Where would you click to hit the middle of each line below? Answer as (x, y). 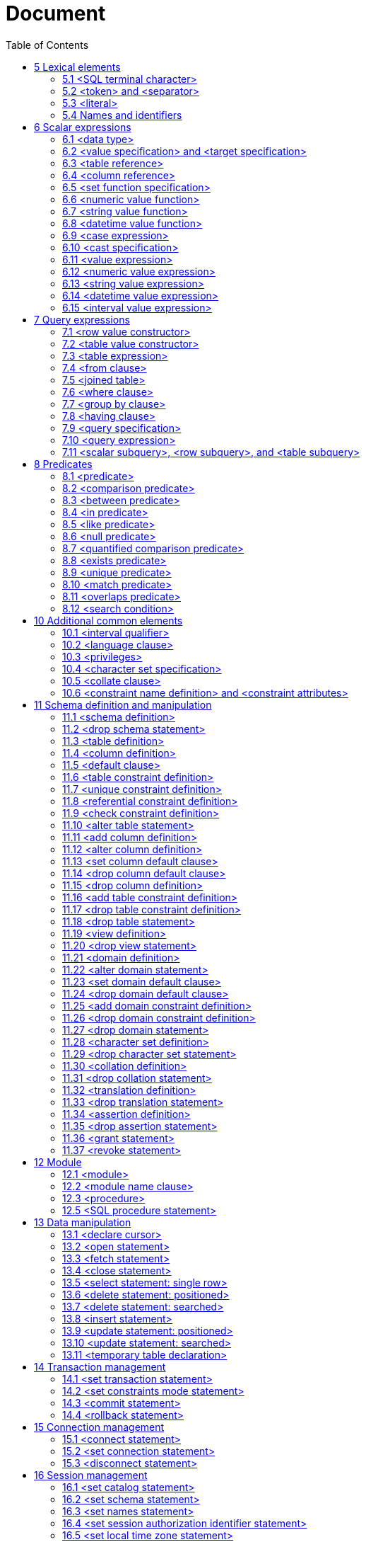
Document (56, 13)
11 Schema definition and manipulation (123, 704)
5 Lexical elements (77, 67)
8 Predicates (63, 464)
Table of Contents (47, 45)
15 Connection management (99, 1427)
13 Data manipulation (83, 1222)
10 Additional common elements (108, 620)
